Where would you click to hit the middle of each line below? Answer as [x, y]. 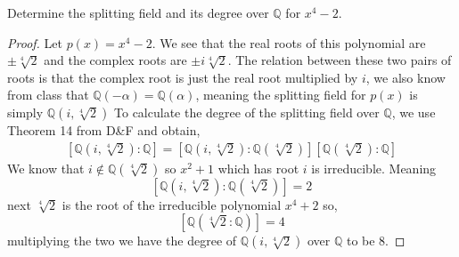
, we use [414, 112]
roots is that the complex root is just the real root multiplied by [183, 77]
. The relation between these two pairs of [340, 60]
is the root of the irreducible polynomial [172, 204]
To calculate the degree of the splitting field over [247, 112]
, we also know [406, 77]
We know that [46, 168]
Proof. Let [35, 42]
